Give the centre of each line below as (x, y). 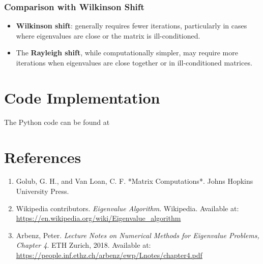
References (43, 157)
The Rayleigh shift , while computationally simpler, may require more (127, 53)
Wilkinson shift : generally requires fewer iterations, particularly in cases (131, 26)
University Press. (42, 191)
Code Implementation (82, 97)
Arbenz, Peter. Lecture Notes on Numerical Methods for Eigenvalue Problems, (138, 235)
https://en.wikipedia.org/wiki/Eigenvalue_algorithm (98, 218)
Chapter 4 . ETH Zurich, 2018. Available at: (83, 245)
